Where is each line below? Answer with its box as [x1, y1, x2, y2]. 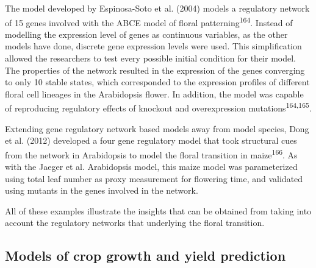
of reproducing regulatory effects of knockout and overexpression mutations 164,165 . [5, 100, 312, 115]
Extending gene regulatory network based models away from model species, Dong [5, 122, 309, 135]
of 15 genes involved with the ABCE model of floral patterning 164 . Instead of [5, 14, 293, 29]
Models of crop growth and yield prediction [5, 246, 286, 265]
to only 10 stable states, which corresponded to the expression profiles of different [5, 76, 310, 88]
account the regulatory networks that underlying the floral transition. [5, 216, 265, 229]
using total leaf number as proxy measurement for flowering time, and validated [5, 172, 303, 185]
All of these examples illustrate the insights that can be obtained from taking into [5, 204, 312, 217]
